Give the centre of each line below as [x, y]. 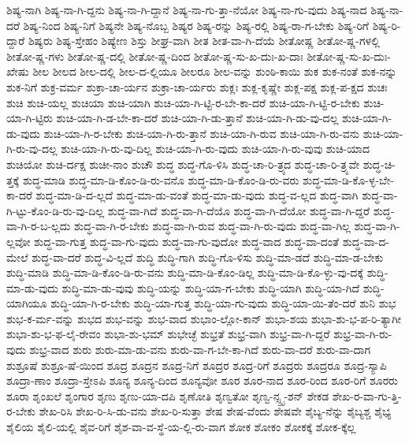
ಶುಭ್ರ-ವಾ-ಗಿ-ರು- [363, 334]
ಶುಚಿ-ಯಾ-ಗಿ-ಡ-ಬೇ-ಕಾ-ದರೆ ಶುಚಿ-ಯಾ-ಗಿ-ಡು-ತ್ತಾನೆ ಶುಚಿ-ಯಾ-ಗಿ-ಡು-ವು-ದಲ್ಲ [197, 118]
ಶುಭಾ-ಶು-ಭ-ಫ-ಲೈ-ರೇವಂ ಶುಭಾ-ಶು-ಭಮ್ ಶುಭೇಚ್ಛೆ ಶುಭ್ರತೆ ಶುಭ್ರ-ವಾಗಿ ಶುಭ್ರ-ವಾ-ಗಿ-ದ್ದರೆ [168, 334]
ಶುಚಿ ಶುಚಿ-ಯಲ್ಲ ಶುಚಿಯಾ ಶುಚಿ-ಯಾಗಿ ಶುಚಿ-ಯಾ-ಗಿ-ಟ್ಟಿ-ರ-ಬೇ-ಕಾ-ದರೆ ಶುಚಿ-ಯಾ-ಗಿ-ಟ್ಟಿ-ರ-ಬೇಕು [183, 102]
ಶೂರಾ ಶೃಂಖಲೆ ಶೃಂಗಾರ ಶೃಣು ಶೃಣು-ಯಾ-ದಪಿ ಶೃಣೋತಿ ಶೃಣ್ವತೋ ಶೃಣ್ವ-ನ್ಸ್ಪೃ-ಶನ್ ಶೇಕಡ [168, 395]
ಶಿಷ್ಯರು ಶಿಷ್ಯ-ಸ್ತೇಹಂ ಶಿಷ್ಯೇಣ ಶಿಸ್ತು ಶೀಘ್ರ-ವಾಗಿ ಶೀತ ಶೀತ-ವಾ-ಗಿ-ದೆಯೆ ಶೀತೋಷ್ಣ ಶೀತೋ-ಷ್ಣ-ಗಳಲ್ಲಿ [204, 41]
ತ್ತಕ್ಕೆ [13, 179]
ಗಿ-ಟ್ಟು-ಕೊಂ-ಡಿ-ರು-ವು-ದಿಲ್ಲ [56, 210]
